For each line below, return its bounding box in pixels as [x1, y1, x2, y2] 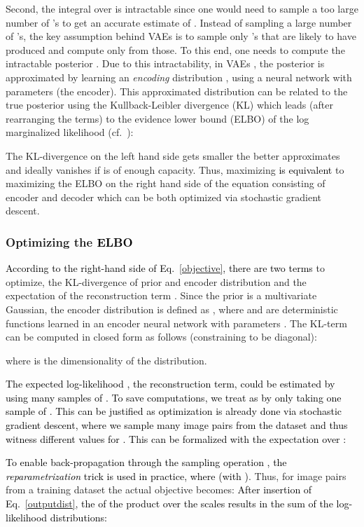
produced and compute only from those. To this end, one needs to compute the [6, 42, 345, 57]
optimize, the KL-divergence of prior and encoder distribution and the [6, 274, 307, 289]
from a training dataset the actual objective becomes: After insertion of [6, 482, 312, 497]
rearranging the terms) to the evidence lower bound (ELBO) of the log [6, 111, 309, 125]
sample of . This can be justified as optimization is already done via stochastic [6, 404, 342, 418]
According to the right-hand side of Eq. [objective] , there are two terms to [6, 261, 325, 275]
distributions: [50, 509, 107, 524]
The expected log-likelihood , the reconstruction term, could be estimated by [6, 376, 335, 391]
